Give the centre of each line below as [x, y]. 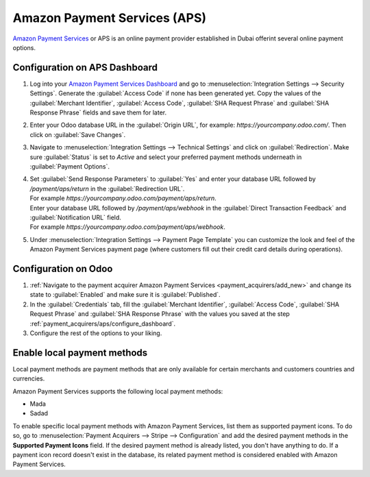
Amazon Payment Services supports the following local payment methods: [118, 391]
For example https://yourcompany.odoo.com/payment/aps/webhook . [127, 227]
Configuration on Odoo [63, 268]
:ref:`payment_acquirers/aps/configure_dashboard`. [103, 323]
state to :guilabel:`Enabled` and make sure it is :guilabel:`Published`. [125, 295]
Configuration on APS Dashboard [85, 68]
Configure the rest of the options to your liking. [96, 333]
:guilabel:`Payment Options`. [70, 166]
